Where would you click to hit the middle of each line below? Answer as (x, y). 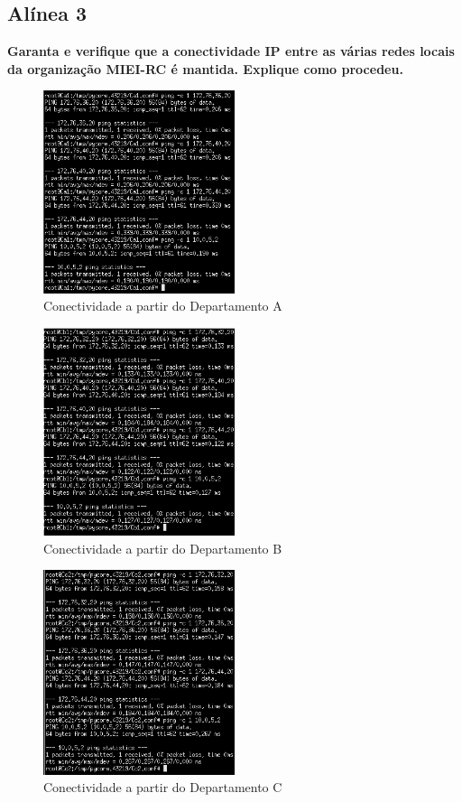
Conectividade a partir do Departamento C (163, 787)
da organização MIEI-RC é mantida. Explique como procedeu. (205, 68)
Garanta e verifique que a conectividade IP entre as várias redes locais (231, 51)
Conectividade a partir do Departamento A (163, 306)
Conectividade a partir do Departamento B (163, 548)
